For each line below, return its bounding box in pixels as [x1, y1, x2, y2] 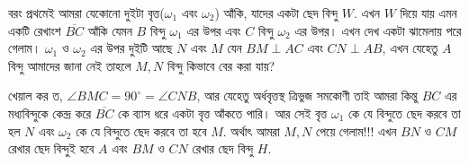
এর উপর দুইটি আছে [90, 39, 173, 57]
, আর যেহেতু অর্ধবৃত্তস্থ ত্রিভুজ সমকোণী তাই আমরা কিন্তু [196, 86, 418, 105]
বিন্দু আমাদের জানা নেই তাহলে [8, 56, 131, 74]
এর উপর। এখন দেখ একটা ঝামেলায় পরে [294, 21, 462, 39]
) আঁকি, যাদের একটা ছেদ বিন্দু [214, 4, 338, 22]
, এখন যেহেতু [382, 39, 438, 57]
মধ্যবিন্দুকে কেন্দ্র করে [8, 103, 92, 122]
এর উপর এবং [186, 21, 241, 39]
